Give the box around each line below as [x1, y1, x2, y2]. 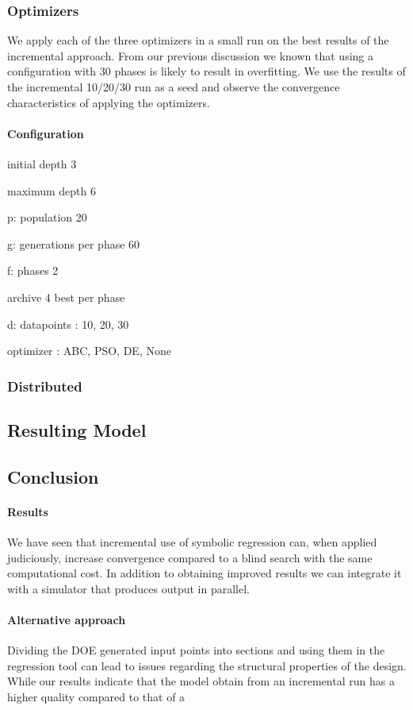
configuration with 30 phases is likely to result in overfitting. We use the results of [7, 63, 406, 79]
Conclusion [7, 464, 99, 488]
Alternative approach [7, 611, 126, 627]
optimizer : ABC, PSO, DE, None [7, 342, 171, 359]
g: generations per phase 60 [7, 235, 140, 252]
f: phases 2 [7, 262, 59, 279]
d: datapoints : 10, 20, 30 [7, 315, 129, 332]
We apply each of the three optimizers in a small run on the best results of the [7, 32, 389, 48]
